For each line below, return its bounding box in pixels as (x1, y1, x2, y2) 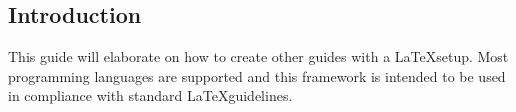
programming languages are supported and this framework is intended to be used (8, 65, 506, 86)
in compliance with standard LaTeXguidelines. (8, 85, 293, 106)
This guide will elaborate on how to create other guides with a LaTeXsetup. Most (8, 46, 509, 67)
